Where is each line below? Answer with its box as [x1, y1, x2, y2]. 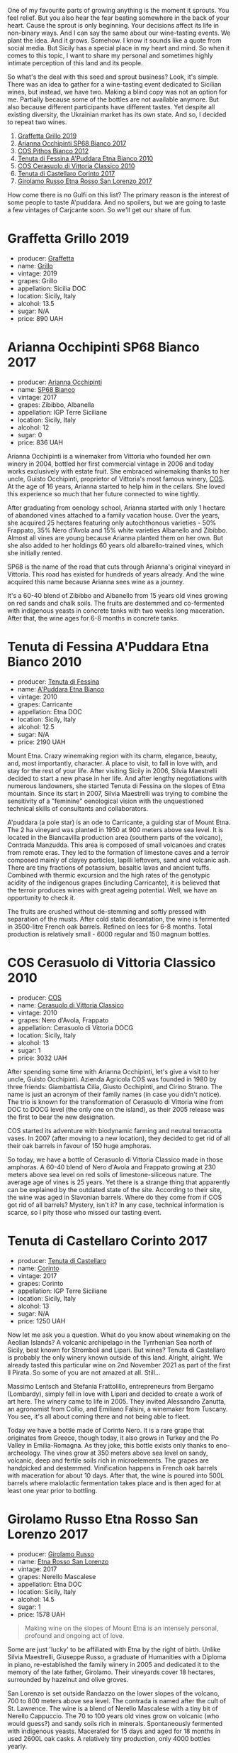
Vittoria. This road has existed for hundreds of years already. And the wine [7, 569, 225, 578]
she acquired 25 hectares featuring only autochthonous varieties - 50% [7, 518, 217, 527]
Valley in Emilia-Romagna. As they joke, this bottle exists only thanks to [7, 1441, 215, 1449]
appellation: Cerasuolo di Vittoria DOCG [17, 1023, 133, 1032]
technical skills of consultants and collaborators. [7, 804, 149, 812]
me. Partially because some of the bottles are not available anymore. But [7, 95, 220, 104]
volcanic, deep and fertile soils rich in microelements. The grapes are [7, 1456, 209, 1465]
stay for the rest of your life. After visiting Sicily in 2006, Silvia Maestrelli [7, 766, 217, 775]
